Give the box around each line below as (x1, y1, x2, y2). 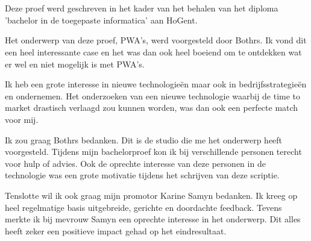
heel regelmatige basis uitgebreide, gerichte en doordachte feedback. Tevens (5, 201, 282, 213)
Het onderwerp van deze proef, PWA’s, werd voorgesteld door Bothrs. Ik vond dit (5, 34, 307, 46)
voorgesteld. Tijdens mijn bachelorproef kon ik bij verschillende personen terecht (5, 145, 302, 158)
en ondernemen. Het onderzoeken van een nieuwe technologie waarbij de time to (5, 89, 301, 102)
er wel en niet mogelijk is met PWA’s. (5, 57, 145, 70)
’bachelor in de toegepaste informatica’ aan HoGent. (5, 13, 198, 26)
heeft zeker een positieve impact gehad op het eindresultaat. (5, 224, 227, 237)
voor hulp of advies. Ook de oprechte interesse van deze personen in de (5, 157, 266, 169)
